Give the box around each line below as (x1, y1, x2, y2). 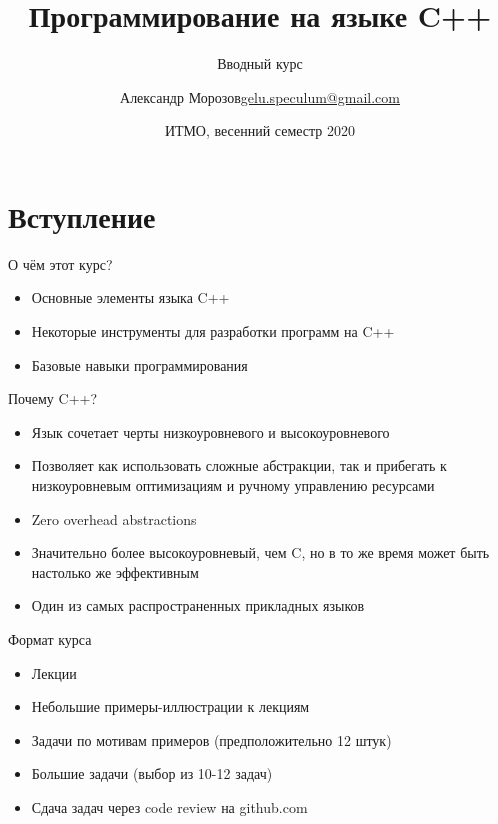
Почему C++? (8, 388, 98, 409)
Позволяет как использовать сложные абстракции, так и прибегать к (31, 455, 447, 476)
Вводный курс (217, 53, 303, 74)
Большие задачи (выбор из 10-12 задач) (31, 763, 273, 784)
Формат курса (8, 628, 92, 649)
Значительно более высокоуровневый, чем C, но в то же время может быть (31, 542, 490, 563)
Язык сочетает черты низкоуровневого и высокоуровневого (31, 421, 390, 442)
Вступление (8, 195, 156, 236)
